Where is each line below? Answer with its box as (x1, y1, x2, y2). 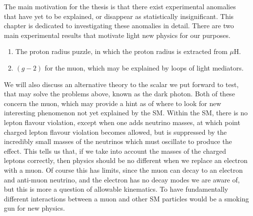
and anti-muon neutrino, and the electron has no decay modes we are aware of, (4, 174, 240, 184)
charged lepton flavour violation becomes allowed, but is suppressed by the (4, 126, 227, 137)
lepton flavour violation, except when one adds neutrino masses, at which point (4, 117, 240, 127)
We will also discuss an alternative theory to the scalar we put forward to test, (4, 79, 239, 89)
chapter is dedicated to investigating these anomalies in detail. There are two (4, 20, 234, 31)
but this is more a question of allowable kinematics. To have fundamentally (4, 184, 229, 194)
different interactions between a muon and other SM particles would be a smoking (4, 193, 249, 203)
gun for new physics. (4, 203, 65, 213)
